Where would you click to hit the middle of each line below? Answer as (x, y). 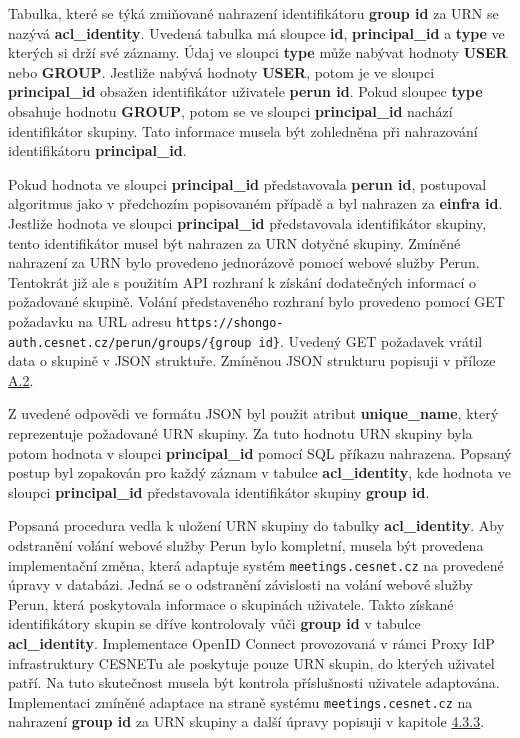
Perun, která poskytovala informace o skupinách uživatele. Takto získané (231, 603)
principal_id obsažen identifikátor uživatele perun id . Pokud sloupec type (245, 91)
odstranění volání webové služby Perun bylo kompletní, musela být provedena (246, 544)
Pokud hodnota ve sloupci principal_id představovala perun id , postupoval (247, 183)
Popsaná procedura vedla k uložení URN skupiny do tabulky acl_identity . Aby (256, 525)
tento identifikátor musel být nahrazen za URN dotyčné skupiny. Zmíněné (234, 242)
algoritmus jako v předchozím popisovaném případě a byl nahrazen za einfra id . (255, 203)
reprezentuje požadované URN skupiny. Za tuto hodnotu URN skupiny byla (240, 433)
